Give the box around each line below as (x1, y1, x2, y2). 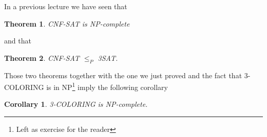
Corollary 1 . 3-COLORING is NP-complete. (4, 99, 148, 109)
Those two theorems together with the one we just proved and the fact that (4, 70, 242, 80)
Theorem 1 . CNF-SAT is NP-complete (4, 18, 130, 29)
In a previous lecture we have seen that (4, 1, 127, 11)
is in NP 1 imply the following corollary (46, 80, 168, 92)
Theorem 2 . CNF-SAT (4, 52, 80, 63)
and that (4, 35, 31, 46)
